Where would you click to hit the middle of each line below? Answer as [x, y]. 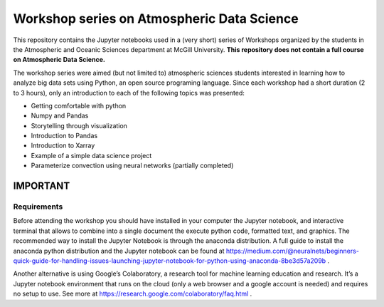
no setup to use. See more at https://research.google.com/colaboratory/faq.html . [133, 294]
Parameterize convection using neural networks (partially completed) [132, 166]
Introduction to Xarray [63, 145]
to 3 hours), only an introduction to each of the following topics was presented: [129, 93]
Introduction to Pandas [64, 136]
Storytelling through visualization [79, 125]
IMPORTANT [42, 186]
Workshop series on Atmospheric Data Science [156, 19]
